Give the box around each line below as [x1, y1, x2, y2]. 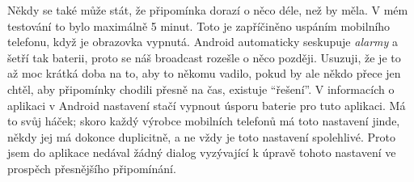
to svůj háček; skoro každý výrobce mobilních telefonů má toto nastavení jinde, [7, 112, 400, 129]
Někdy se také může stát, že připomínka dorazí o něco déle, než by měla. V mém [7, 2, 408, 18]
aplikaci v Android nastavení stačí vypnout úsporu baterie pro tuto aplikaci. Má [7, 96, 406, 113]
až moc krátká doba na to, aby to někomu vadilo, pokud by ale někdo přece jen [7, 65, 401, 82]
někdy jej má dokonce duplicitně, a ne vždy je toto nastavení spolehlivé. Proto [7, 128, 395, 145]
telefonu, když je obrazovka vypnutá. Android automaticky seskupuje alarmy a [7, 33, 398, 50]
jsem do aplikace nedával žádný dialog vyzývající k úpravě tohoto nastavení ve [7, 144, 396, 161]
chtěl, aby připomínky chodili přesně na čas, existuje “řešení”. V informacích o [7, 80, 395, 97]
